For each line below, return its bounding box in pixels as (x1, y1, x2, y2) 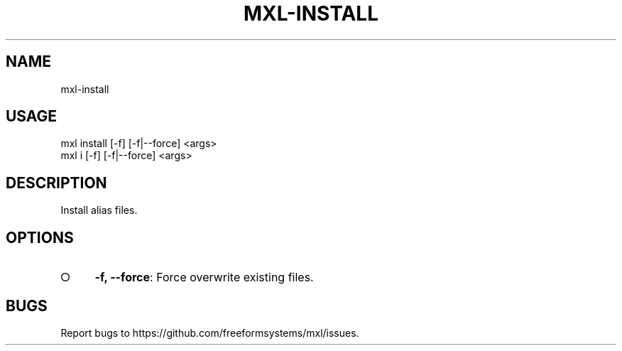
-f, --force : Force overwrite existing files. (94, 270, 314, 285)
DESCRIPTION (6, 173, 107, 192)
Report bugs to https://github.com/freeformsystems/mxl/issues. (60, 326, 359, 339)
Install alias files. (60, 204, 138, 217)
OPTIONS (6, 228, 74, 247)
